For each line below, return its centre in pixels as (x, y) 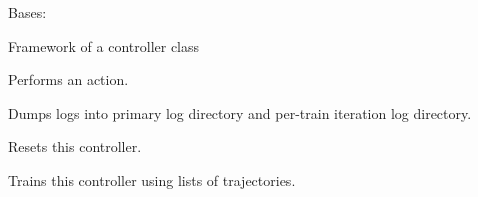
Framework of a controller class (104, 45)
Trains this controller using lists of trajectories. (152, 179)
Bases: (27, 12)
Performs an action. (68, 79)
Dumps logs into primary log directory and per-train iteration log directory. (240, 112)
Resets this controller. (75, 146)
